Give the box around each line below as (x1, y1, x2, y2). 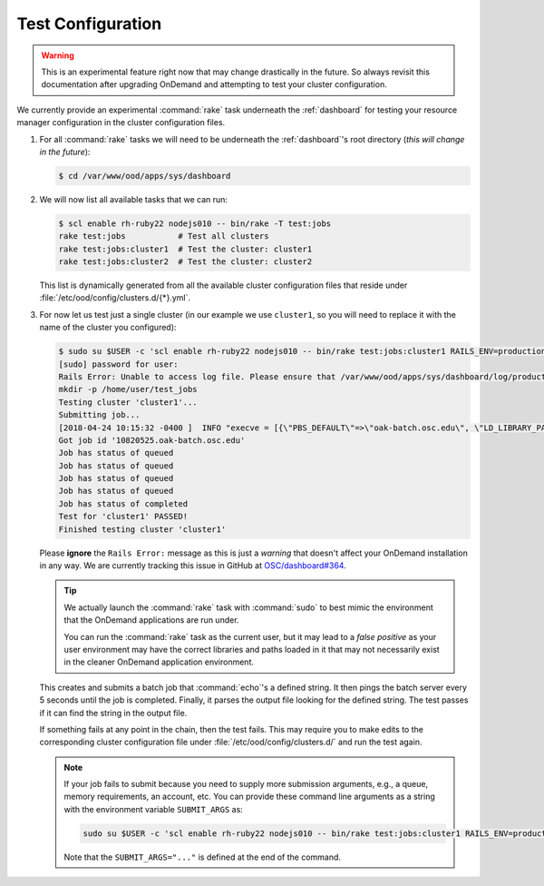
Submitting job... (58, 409, 141, 420)
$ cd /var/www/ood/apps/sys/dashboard (58, 171, 231, 181)
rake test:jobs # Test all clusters (58, 231, 269, 241)
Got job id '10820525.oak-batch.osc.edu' (58, 435, 246, 445)
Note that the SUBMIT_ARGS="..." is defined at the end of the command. (63, 852, 342, 862)
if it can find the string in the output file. (39, 707, 188, 718)
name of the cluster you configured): (39, 322, 177, 333)
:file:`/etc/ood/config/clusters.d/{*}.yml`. (39, 292, 190, 303)
